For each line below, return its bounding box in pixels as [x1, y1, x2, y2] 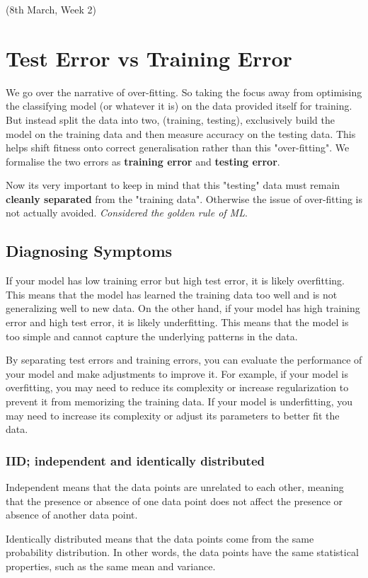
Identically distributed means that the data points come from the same [6, 531, 314, 545]
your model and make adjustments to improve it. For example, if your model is [6, 366, 348, 381]
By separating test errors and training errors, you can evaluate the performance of [6, 352, 362, 367]
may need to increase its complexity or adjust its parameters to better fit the [6, 408, 340, 422]
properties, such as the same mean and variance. [6, 558, 216, 573]
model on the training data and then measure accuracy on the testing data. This [6, 126, 356, 141]
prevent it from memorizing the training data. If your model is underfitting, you [6, 394, 352, 409]
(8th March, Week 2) [6, 2, 96, 16]
